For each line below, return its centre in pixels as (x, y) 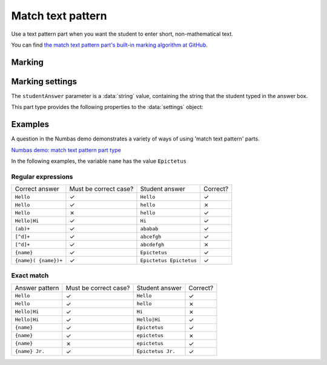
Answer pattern (37, 288)
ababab (149, 229)
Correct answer (37, 189)
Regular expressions (42, 177)
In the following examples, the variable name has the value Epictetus (99, 161)
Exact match (30, 275)
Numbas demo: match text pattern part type (66, 150)
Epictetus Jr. (156, 351)
